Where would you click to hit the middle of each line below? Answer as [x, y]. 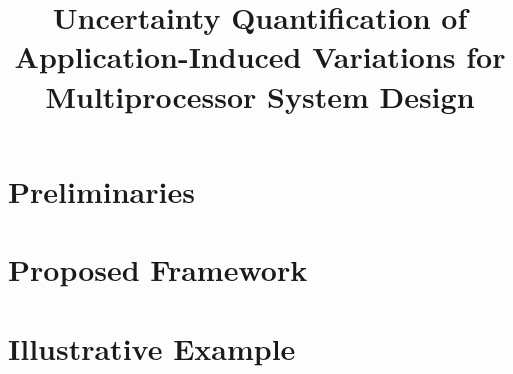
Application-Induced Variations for [260, 56]
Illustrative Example [152, 347]
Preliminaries [101, 190]
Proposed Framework [158, 269]
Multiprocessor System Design [260, 95]
